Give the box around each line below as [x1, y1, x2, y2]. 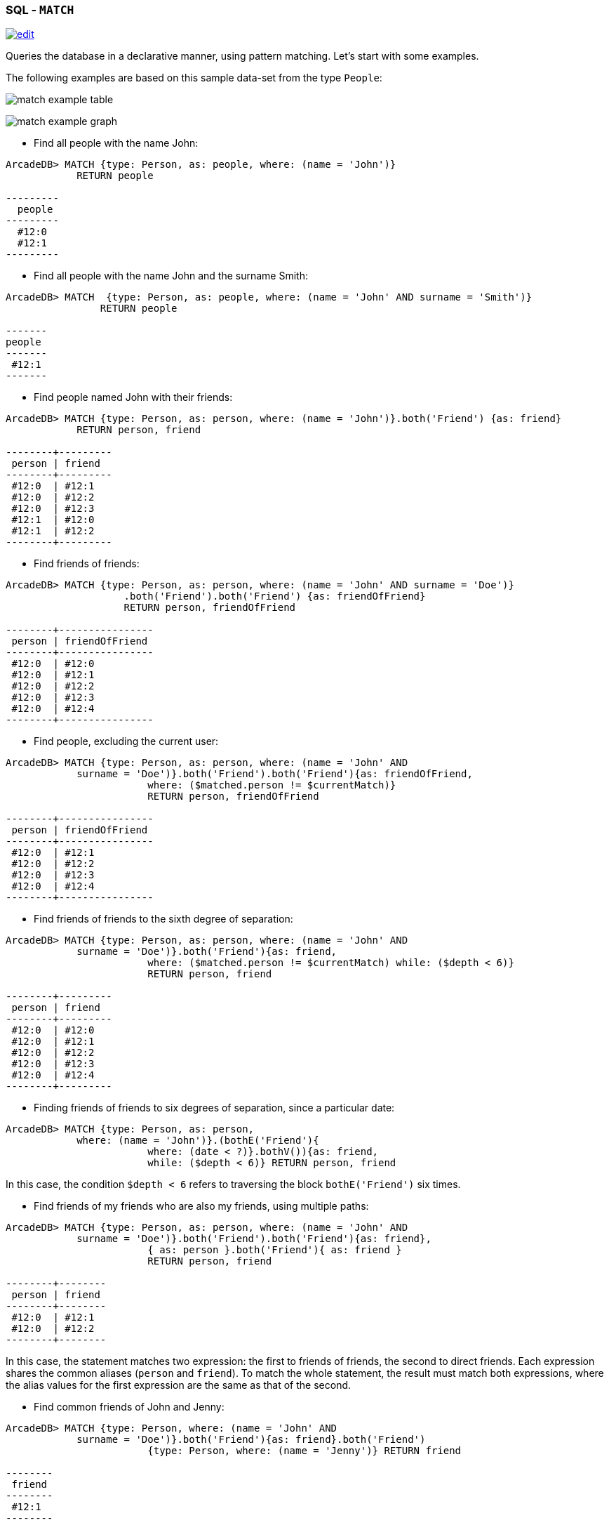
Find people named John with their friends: [34, 391, 233, 404]
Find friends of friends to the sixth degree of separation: [34, 913, 293, 925]
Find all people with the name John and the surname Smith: [34, 270, 308, 282]
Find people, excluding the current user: [34, 735, 219, 748]
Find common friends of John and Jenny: [34, 1401, 225, 1413]
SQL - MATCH [6, 3, 74, 17]
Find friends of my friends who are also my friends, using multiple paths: [34, 1200, 369, 1213]
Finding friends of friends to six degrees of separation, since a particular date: [34, 1102, 395, 1114]
